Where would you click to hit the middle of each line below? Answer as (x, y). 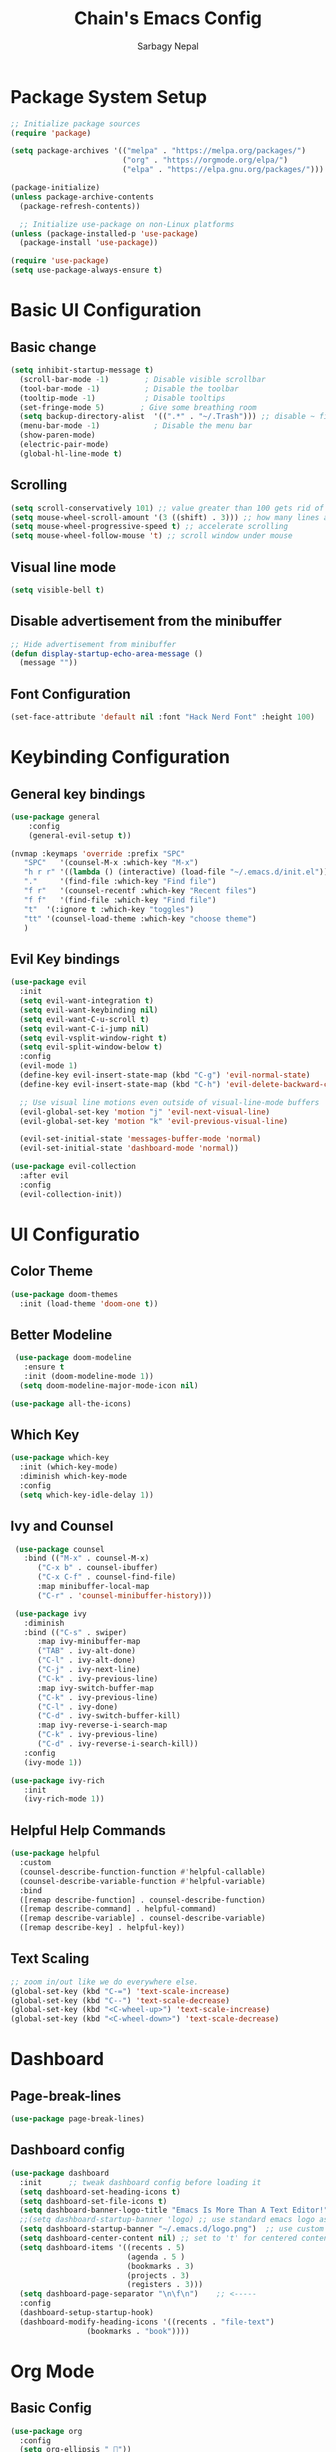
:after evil (44, 1176)
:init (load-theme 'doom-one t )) (89, 1303)
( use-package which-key (60, 1458)
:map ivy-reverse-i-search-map (102, 1725)
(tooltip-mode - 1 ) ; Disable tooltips (122, 398)
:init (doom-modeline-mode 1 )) (89, 1376)
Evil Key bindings (65, 958)
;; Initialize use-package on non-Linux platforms (127, 224)
